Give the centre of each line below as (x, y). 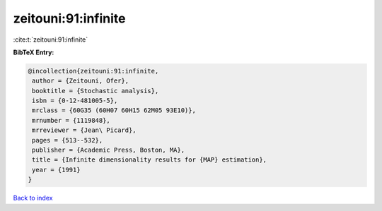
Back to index (33, 198)
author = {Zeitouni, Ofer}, (81, 81)
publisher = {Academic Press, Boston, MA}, (109, 150)
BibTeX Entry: (34, 52)
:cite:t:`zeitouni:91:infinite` (51, 40)
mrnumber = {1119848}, (71, 120)
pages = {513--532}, (68, 140)
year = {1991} (56, 170)
